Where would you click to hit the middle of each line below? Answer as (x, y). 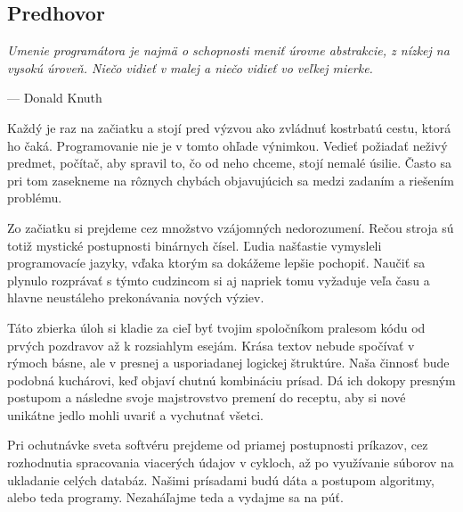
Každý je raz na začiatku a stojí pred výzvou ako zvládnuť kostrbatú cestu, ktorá (229, 127)
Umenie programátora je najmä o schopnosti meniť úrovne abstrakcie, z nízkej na (228, 50)
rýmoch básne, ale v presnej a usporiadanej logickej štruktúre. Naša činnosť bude (228, 363)
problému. (35, 198)
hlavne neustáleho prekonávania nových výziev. (136, 297)
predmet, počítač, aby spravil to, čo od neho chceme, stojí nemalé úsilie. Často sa (229, 163)
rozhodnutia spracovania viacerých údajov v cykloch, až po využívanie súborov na (231, 462)
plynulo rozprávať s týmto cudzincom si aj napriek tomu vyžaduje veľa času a (219, 280)
